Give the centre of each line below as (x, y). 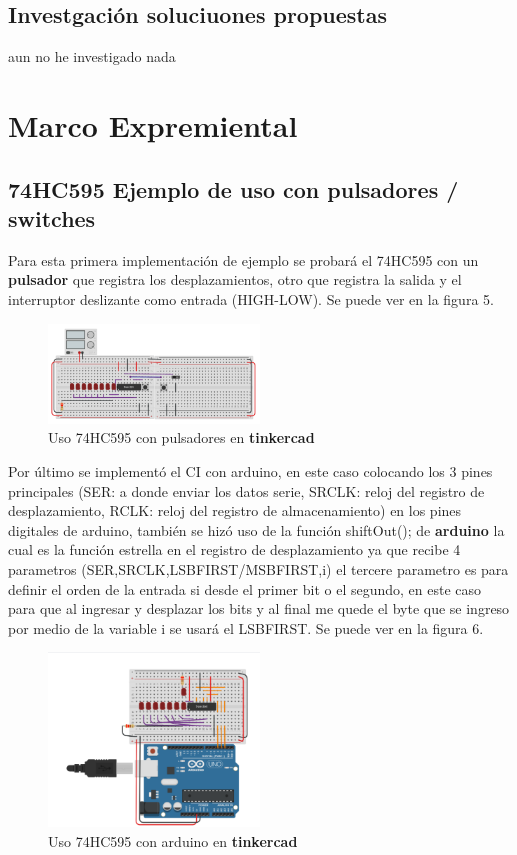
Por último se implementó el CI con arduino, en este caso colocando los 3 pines (250, 471)
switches (52, 217)
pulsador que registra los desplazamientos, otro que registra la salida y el (235, 279)
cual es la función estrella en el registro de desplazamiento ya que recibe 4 (234, 549)
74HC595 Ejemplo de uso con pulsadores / (233, 188)
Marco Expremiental (153, 124)
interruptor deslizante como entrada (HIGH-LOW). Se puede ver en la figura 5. (251, 298)
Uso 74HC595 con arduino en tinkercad (173, 841)
